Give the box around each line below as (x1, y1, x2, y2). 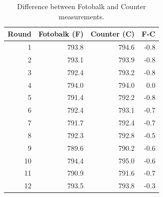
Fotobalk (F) (38, 28, 84, 39)
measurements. (58, 11, 104, 21)
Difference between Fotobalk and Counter (17, 1, 146, 11)
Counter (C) (90, 28, 135, 39)
